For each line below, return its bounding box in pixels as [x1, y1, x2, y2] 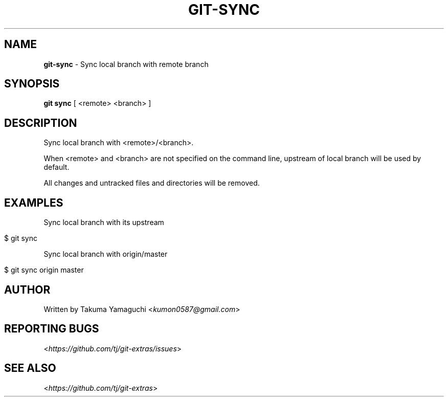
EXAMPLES [4, 196, 63, 209]
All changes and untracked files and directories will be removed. [43, 179, 260, 188]
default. [43, 163, 70, 172]
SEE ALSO [4, 362, 56, 375]
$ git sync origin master [4, 265, 84, 275]
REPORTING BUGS [4, 322, 99, 336]
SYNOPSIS [4, 77, 60, 91]
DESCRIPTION [4, 116, 77, 129]
